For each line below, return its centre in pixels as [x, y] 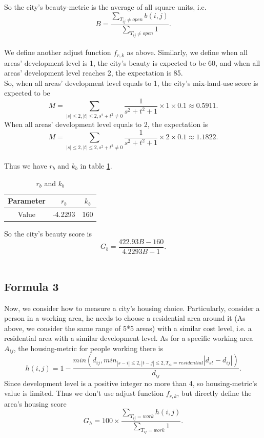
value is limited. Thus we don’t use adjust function [84, 393]
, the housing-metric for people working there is [88, 348]
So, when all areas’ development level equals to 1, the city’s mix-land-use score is [131, 83]
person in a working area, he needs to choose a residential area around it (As [125, 318]
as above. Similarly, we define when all [187, 52]
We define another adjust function [58, 52]
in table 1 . [96, 165]
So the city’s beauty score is [48, 234]
